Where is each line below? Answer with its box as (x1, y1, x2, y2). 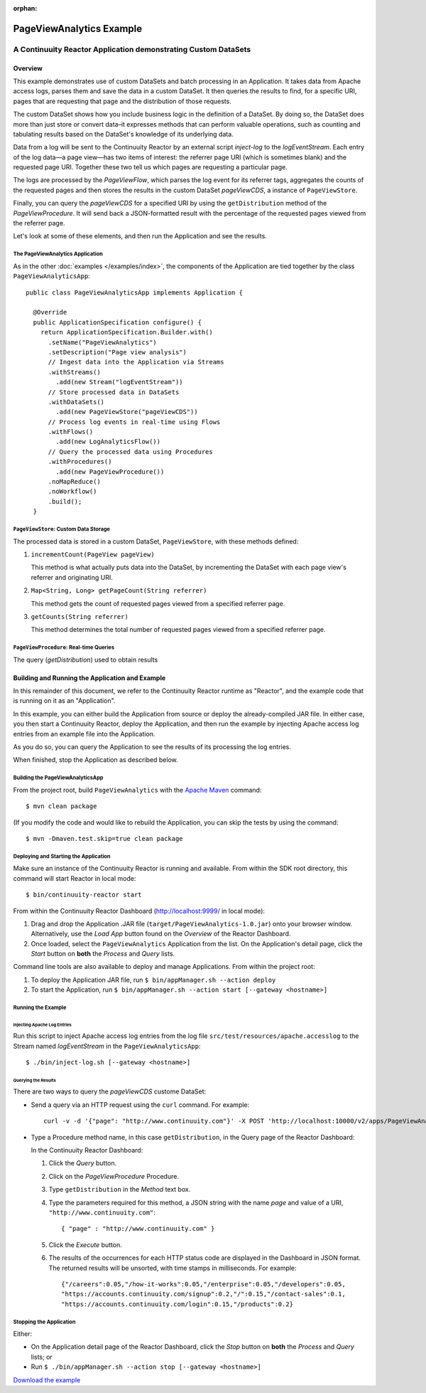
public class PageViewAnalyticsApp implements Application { (26, 288, 243, 297)
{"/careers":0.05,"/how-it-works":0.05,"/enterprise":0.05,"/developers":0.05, (61, 1280, 346, 1288)
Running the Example (13, 1004, 67, 1012)
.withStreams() (48, 368, 101, 376)
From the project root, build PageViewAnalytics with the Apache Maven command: (13, 785, 262, 794)
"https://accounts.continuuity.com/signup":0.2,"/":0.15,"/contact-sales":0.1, (61, 1290, 346, 1298)
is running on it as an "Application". (13, 696, 116, 705)
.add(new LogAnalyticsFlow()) (55, 438, 161, 446)
